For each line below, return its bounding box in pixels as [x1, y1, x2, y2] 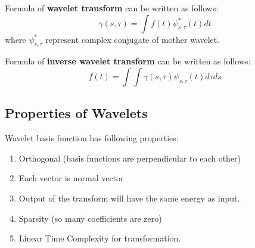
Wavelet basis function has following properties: [5, 132, 179, 144]
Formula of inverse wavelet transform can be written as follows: [5, 55, 251, 67]
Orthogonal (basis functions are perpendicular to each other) [18, 151, 241, 164]
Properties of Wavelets [5, 104, 148, 122]
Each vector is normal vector [18, 172, 124, 184]
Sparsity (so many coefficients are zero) [18, 212, 162, 224]
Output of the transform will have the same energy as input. [18, 191, 240, 204]
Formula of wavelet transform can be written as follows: [5, 2, 219, 14]
